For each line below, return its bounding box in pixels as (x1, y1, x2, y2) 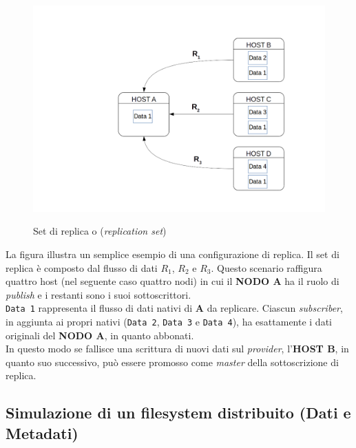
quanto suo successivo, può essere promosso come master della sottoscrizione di (6, 354, 339, 369)
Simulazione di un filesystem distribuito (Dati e (6, 402, 351, 423)
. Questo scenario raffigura (211, 260, 322, 275)
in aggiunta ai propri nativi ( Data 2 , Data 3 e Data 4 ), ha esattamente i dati (6, 314, 332, 328)
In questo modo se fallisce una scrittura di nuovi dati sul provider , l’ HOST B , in (6, 341, 349, 356)
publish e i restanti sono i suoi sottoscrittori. (6, 287, 191, 301)
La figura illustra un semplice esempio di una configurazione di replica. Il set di (6, 246, 339, 261)
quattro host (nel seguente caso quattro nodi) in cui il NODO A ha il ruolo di (6, 274, 339, 288)
